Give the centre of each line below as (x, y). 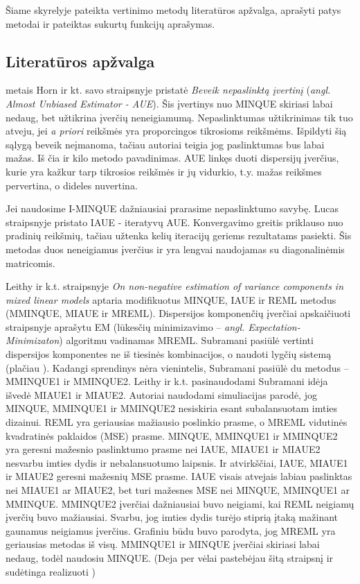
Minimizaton (33, 340)
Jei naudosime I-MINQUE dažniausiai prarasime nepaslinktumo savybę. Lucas (172, 208)
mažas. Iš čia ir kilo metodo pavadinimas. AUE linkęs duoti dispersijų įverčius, (172, 158)
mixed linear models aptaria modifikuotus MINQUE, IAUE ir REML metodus (171, 299)
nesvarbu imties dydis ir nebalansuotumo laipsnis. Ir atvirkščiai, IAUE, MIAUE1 (177, 462)
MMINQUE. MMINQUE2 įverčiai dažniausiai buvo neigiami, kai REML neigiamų (180, 503)
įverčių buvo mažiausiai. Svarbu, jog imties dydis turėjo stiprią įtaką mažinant (172, 517)
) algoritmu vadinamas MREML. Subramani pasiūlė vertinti (186, 340)
